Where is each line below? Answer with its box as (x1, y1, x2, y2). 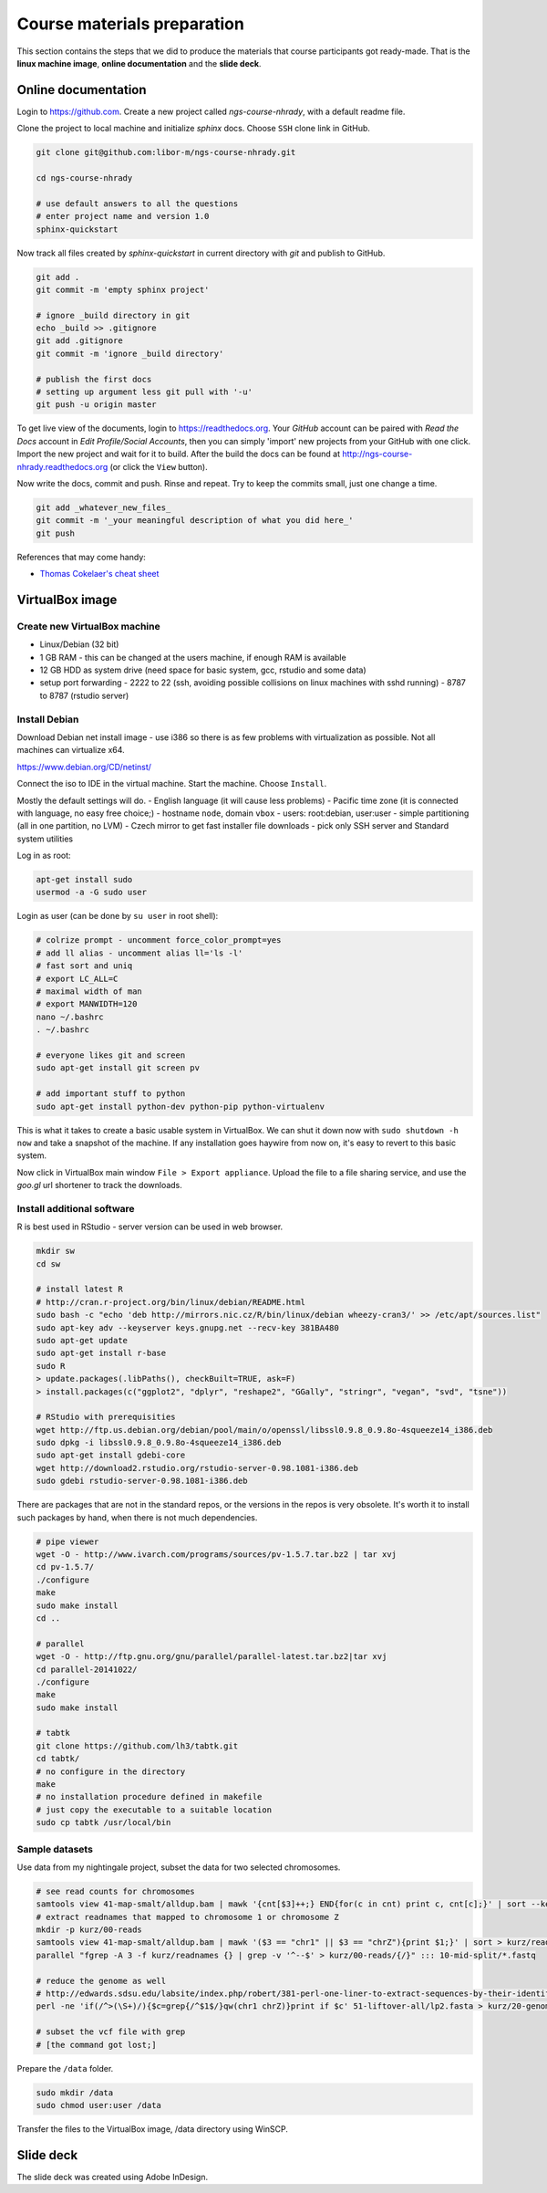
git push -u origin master (36, 400, 157, 410)
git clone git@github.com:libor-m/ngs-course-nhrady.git (36, 147, 296, 158)
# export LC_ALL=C (36, 973, 119, 984)
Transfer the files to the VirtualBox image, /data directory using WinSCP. (16, 2123, 289, 2135)
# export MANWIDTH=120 (36, 999, 138, 1009)
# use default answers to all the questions (36, 198, 239, 209)
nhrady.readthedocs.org (16, 461, 108, 472)
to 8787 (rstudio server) (39, 690, 129, 701)
